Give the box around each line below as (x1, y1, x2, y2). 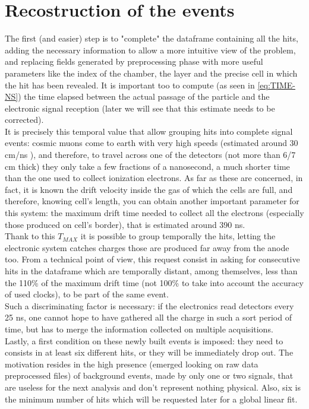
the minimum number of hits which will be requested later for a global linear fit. (5, 392, 298, 405)
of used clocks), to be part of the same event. (5, 288, 169, 300)
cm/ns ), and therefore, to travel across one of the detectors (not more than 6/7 (5, 148, 296, 161)
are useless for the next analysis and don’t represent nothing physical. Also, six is (5, 381, 301, 393)
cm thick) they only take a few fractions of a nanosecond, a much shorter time (5, 160, 290, 172)
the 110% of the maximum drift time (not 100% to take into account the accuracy (5, 276, 304, 288)
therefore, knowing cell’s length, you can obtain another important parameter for (5, 195, 299, 207)
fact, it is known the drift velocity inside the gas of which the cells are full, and (5, 183, 293, 195)
